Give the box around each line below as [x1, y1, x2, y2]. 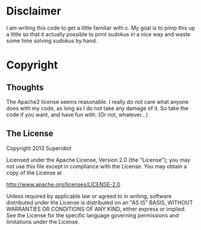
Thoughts [6, 82, 44, 92]
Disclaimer [6, 4, 62, 18]
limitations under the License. [6, 218, 80, 225]
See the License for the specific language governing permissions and [6, 211, 179, 219]
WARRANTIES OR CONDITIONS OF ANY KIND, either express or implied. [6, 205, 186, 212]
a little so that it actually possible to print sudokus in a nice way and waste [6, 30, 191, 37]
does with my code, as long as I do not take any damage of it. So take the [6, 104, 189, 112]
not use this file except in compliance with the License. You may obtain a [6, 162, 187, 170]
